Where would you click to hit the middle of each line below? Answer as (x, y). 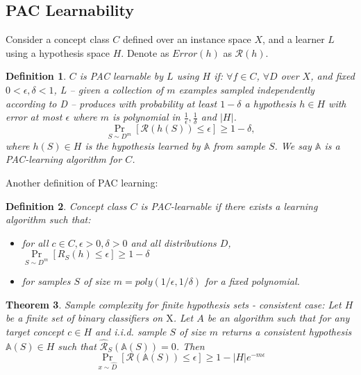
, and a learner (294, 39)
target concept (35, 331)
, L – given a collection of (109, 89)
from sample (239, 145)
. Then (190, 346)
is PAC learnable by (121, 76)
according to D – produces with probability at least (111, 103)
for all (35, 242)
